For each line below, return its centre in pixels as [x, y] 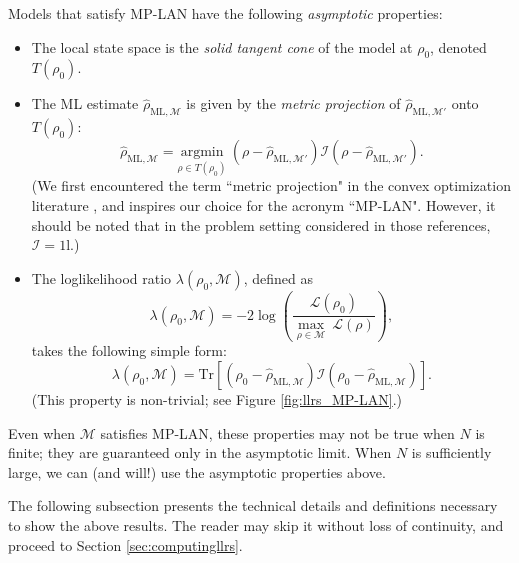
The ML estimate [85, 103]
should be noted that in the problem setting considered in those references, [261, 224]
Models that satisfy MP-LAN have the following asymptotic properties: [225, 13]
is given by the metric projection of [293, 103]
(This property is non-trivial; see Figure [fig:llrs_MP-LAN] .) [217, 399]
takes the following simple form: [129, 350]
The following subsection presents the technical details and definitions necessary [253, 505]
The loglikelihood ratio [101, 277]
